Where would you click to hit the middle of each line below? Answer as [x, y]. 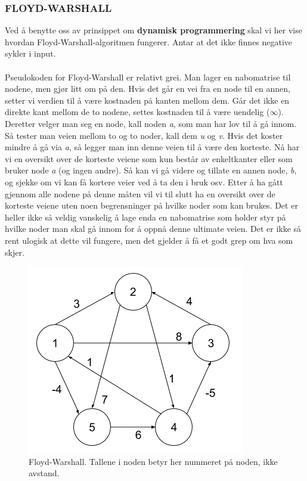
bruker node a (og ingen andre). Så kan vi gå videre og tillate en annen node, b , [151, 170]
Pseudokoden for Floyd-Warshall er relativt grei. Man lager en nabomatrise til [148, 77]
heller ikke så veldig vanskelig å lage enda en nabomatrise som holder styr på [145, 217]
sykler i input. [30, 53]
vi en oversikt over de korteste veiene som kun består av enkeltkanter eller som [149, 158]
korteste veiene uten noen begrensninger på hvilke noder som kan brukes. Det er [151, 205]
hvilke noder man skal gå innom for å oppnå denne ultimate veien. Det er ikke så [153, 229]
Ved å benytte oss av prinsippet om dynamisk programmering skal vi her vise [153, 30]
